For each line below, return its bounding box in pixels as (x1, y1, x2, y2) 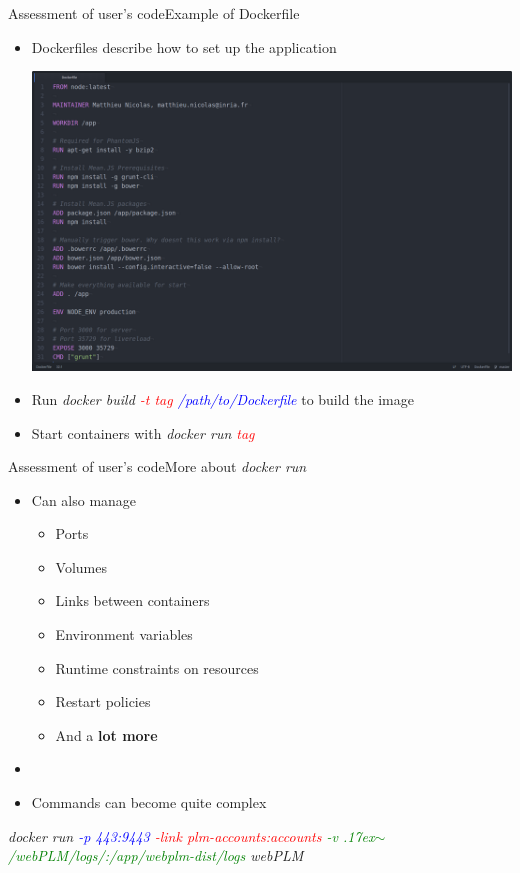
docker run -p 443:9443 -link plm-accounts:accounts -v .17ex (8, 825, 375, 846)
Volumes (55, 556, 108, 577)
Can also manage (31, 489, 137, 510)
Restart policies (55, 691, 151, 712)
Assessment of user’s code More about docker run (8, 456, 307, 477)
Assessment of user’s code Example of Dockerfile (8, 3, 300, 23)
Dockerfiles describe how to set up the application (31, 36, 337, 57)
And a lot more (55, 724, 158, 745)
